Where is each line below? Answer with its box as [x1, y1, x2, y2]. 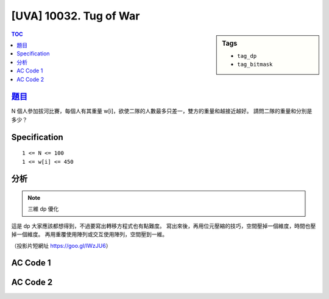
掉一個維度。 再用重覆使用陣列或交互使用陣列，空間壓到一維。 [11, 231, 168, 238]
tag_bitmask [237, 61, 273, 68]
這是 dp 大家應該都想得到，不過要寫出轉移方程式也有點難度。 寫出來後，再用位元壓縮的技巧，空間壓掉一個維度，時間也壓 [11, 222, 316, 230]
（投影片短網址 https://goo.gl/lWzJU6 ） [11, 242, 111, 249]
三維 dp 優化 [27, 205, 59, 213]
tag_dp [237, 52, 257, 59]
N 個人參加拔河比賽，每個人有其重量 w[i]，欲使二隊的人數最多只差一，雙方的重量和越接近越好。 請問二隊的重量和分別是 [11, 107, 313, 115]
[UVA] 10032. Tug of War [11, 9, 140, 23]
